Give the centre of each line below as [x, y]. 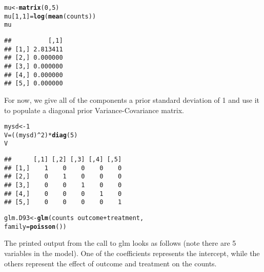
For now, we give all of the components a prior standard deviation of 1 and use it [132, 99]
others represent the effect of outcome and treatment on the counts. [110, 263]
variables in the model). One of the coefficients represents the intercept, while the [132, 253]
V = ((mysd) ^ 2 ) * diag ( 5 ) [41, 135]
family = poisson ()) [35, 226]
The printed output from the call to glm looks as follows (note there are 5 [120, 243]
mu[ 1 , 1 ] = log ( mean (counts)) [50, 16]
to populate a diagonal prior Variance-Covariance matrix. [94, 110]
